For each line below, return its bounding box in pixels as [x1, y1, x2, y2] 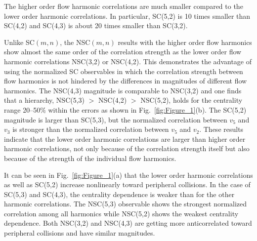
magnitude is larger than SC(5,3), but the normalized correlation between [4, 114, 227, 124]
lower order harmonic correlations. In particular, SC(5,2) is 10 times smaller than [4, 10, 251, 21]
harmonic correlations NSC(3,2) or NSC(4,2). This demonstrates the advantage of [4, 56, 252, 66]
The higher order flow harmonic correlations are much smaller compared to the [4, 1, 243, 11]
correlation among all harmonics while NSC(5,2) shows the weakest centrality [4, 208, 239, 218]
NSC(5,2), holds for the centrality [140, 95, 243, 105]
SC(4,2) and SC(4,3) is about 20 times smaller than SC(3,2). [4, 20, 188, 31]
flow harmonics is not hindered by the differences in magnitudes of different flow [4, 76, 247, 86]
